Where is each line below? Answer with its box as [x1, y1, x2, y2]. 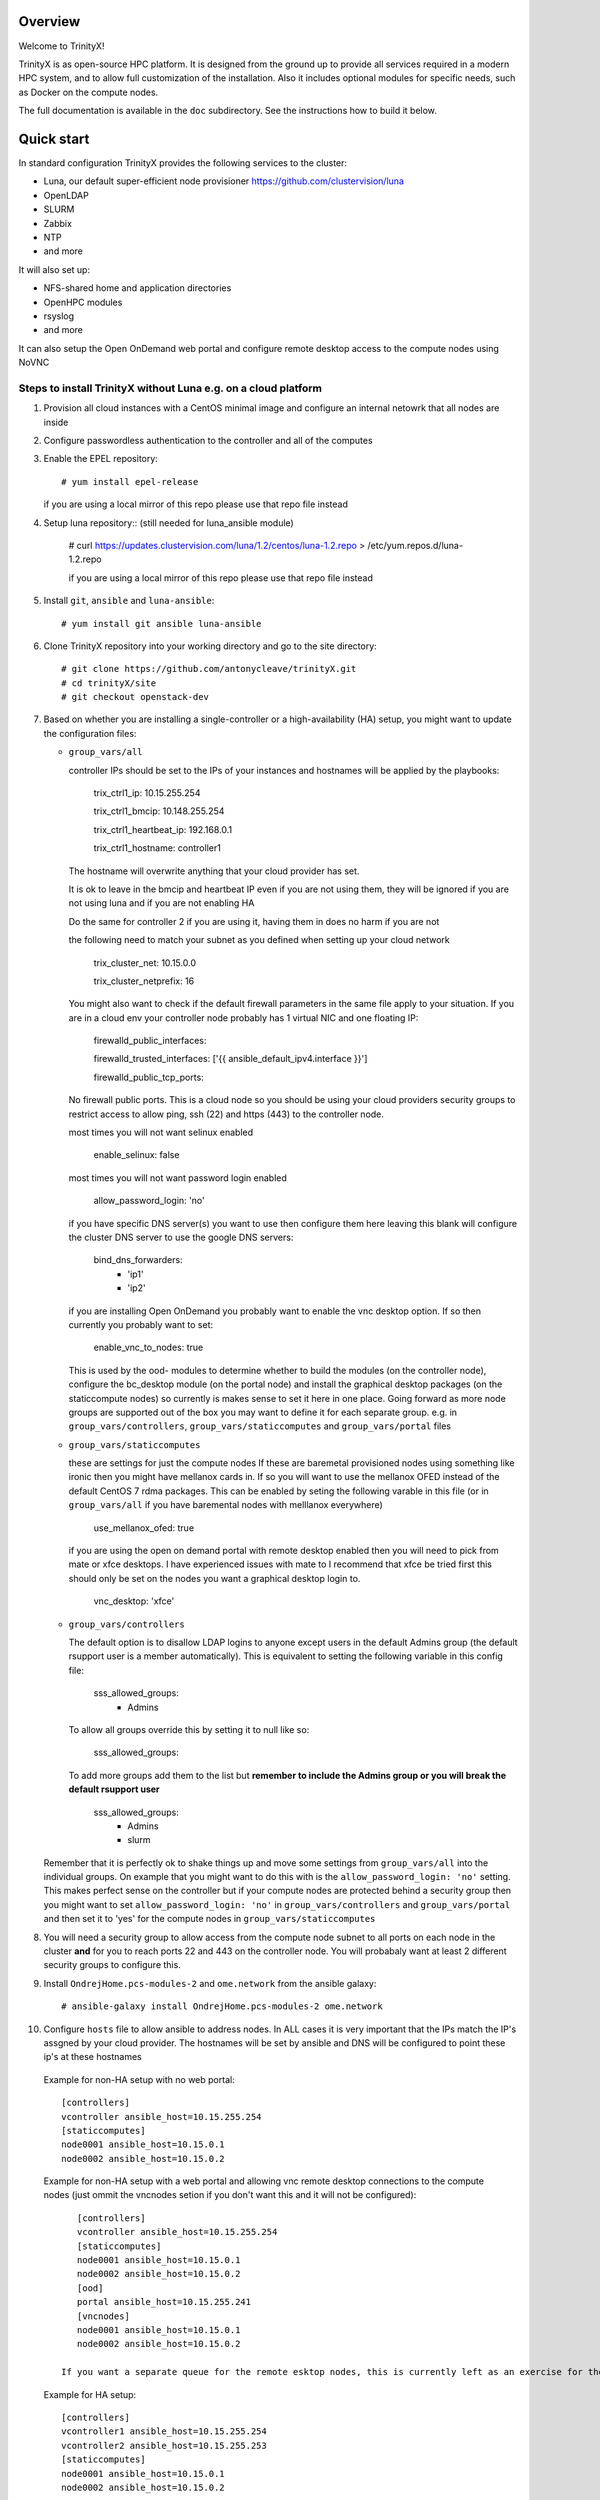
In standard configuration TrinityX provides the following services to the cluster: [18, 156, 348, 169]
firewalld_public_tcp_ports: [93, 1071, 204, 1083]
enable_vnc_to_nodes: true [93, 1341, 204, 1354]
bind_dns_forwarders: [93, 1254, 184, 1266]
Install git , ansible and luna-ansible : [43, 595, 215, 607]
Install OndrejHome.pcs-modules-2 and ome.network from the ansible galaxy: [43, 1977, 377, 1989]
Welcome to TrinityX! [18, 40, 105, 52]
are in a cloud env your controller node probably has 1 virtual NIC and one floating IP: [68, 1011, 419, 1024]
